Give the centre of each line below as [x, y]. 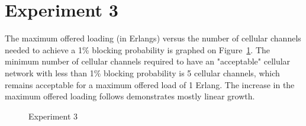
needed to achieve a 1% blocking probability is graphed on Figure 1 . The [138, 49]
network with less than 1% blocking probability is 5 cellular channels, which [142, 72]
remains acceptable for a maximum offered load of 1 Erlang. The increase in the [150, 84]
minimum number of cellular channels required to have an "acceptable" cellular [148, 61]
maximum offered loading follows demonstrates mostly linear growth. [130, 96]
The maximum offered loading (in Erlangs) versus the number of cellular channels [153, 38]
